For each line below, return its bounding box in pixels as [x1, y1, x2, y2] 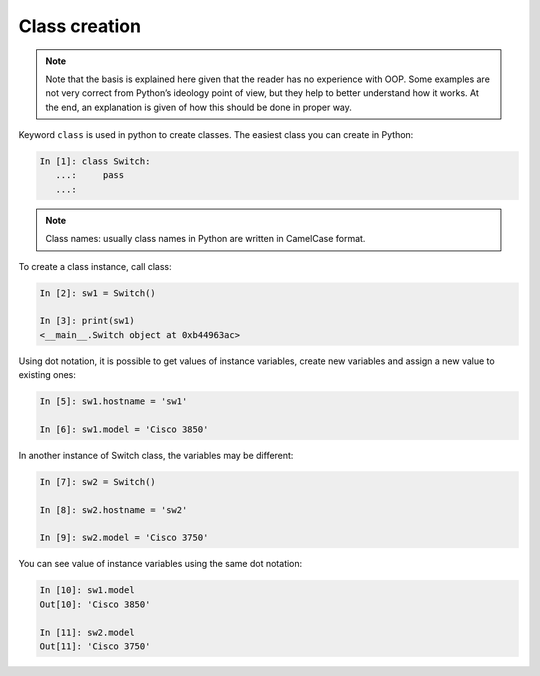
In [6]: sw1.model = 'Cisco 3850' [39, 423, 209, 435]
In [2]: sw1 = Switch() [39, 287, 157, 299]
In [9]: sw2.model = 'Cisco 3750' [39, 532, 209, 544]
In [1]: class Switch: [39, 156, 151, 167]
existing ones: [18, 369, 77, 381]
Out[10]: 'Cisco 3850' [39, 598, 151, 610]
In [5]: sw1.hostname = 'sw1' [39, 396, 188, 407]
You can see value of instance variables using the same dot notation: [18, 558, 303, 570]
